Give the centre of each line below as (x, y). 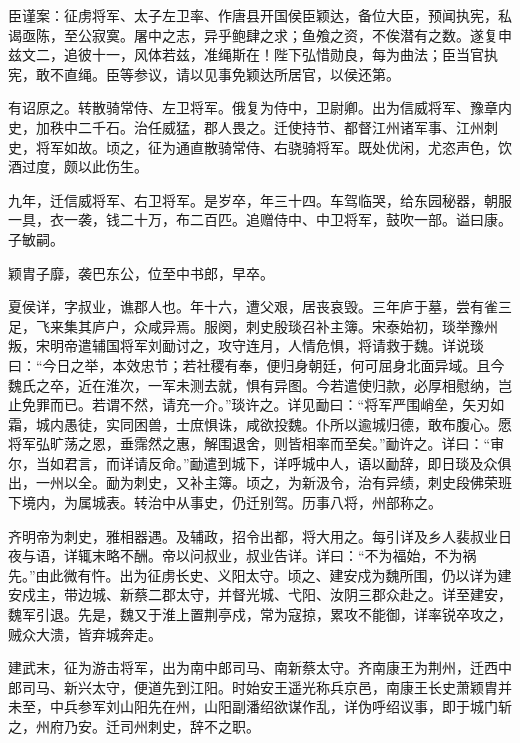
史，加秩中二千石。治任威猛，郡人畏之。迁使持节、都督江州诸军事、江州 (246, 126)
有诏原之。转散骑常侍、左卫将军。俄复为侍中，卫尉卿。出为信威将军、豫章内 (260, 107)
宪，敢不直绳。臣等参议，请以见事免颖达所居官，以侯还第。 (204, 73)
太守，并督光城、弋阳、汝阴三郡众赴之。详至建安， (343, 594)
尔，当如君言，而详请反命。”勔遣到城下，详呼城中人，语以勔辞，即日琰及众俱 (260, 462)
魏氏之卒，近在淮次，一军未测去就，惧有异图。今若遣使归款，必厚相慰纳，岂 (260, 384)
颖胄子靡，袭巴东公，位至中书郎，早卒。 (141, 272)
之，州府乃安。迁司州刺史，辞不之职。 (134, 726)
